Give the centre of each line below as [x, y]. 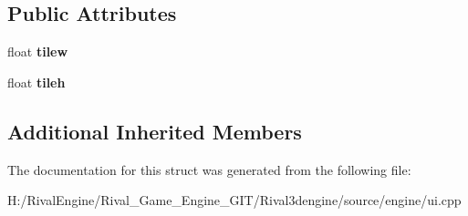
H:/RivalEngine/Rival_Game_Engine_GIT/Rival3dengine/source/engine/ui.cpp [234, 200]
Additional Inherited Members [155, 131]
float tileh [36, 82]
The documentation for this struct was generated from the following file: [209, 169]
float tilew [38, 51]
